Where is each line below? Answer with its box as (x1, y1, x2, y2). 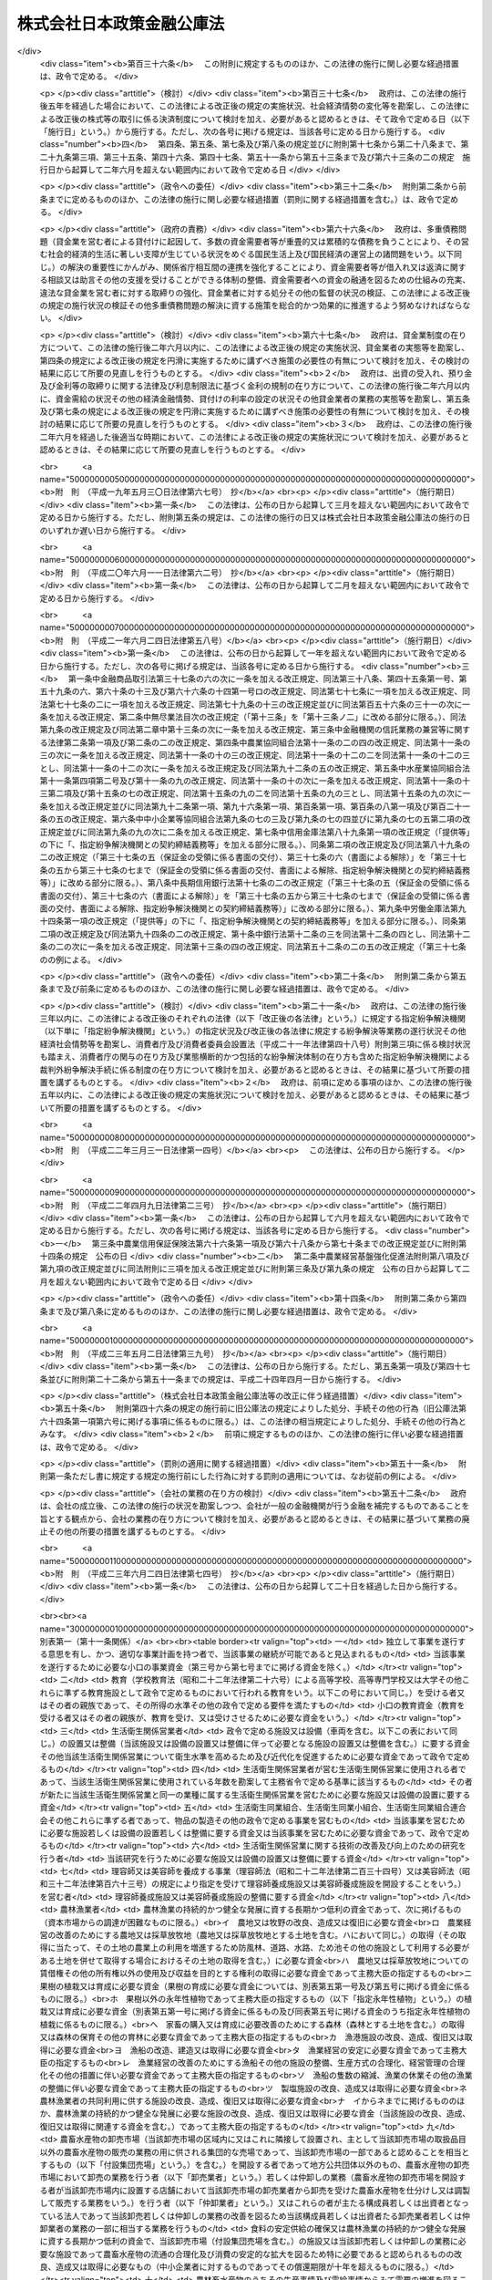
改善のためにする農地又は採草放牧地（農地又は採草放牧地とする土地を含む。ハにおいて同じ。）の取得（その (55, 1930, 459, 1941)
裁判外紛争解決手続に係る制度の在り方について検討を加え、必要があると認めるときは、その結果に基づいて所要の (39, 1063, 463, 1075)
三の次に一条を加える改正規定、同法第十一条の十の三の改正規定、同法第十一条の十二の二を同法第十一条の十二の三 (39, 750, 471, 761)
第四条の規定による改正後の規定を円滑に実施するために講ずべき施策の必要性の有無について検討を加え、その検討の (39, 355, 470, 366)
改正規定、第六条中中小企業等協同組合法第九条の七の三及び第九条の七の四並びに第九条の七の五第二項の (71, 814, 463, 824)
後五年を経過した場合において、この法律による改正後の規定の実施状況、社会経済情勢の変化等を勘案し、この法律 (39, 100, 462, 111)
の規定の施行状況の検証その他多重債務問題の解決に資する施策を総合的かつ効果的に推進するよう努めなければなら (39, 299, 463, 310)
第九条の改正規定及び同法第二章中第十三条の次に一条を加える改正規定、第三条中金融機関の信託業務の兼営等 (39, 724, 446, 735)
